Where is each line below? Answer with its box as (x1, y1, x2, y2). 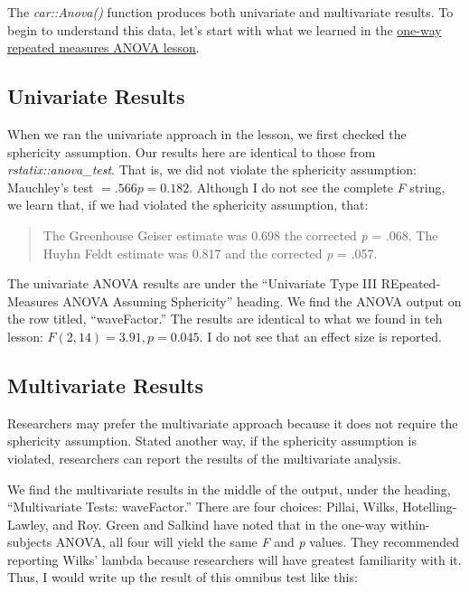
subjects (7, 532, 52, 551)
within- (390, 514, 430, 533)
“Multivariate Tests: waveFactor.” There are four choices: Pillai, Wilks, (7, 497, 399, 516)
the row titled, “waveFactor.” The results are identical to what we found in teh (7, 309, 443, 328)
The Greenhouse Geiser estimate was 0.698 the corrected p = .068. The (42, 225, 438, 244)
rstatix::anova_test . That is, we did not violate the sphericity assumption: (7, 160, 417, 179)
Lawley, (7, 514, 49, 533)
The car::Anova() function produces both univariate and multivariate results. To (7, 3, 454, 21)
